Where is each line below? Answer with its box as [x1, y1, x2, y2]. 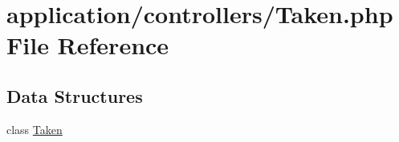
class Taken [6, 120, 63, 137]
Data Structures [6, 83, 143, 108]
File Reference [6, 29, 169, 61]
